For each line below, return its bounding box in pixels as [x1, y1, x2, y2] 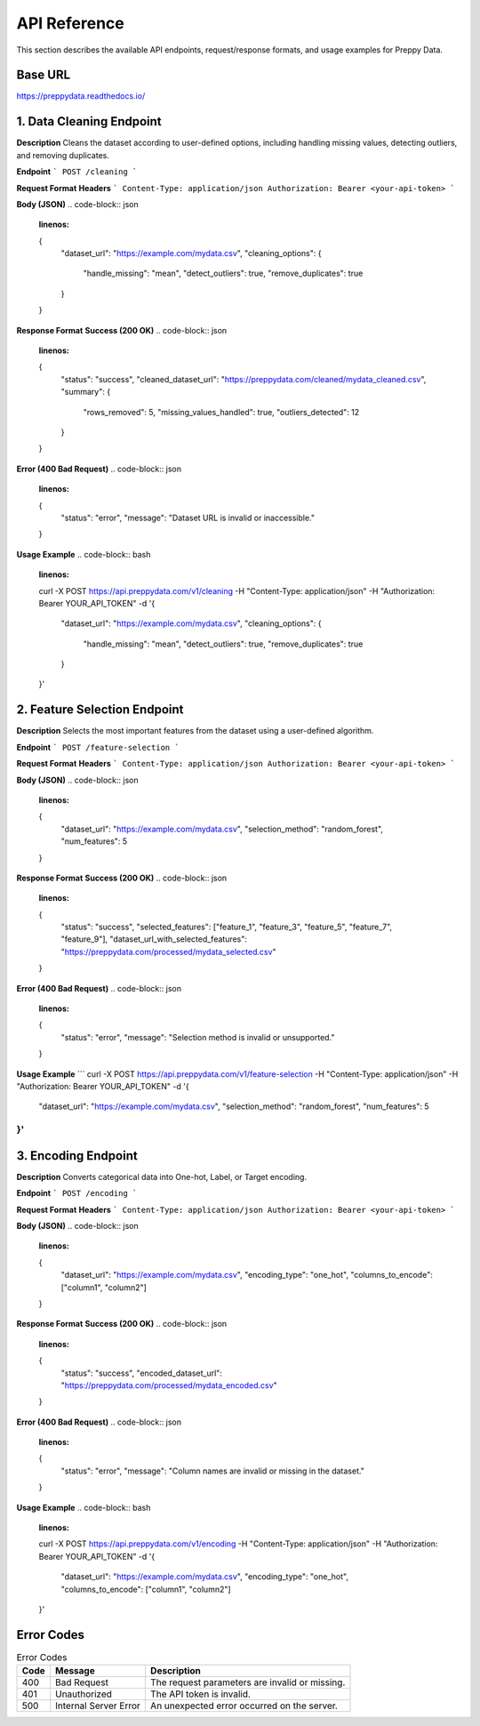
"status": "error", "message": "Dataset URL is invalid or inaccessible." [60, 512, 316, 523]
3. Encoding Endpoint [16, 1148, 138, 1163]
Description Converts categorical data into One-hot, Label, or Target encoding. [16, 1171, 307, 1182]
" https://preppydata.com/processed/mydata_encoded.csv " [60, 1379, 277, 1391]
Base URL [16, 68, 71, 83]
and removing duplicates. [16, 149, 110, 160]
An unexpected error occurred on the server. [149, 1699, 338, 1712]
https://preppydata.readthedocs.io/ [16, 91, 146, 101]
